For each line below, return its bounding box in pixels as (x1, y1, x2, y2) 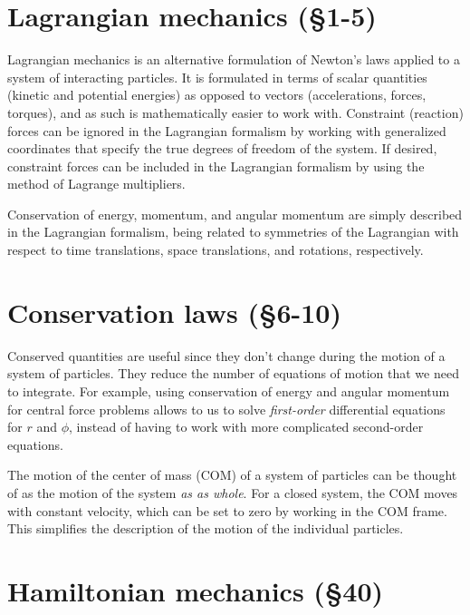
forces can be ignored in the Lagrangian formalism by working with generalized (7, 121, 446, 140)
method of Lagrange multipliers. (7, 174, 186, 193)
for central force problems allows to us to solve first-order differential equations (7, 399, 446, 418)
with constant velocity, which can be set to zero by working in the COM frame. (7, 501, 447, 520)
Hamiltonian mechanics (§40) (7, 571, 384, 609)
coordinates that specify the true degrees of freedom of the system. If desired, (7, 139, 437, 158)
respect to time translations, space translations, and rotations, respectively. (7, 240, 424, 259)
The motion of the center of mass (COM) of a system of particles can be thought (7, 465, 457, 484)
